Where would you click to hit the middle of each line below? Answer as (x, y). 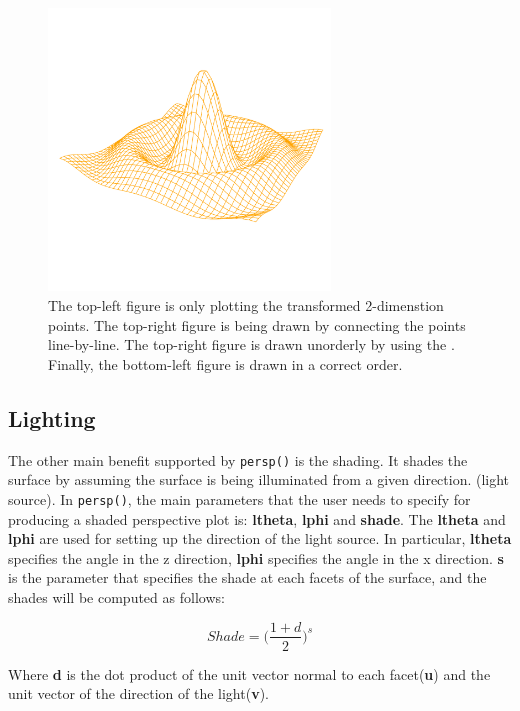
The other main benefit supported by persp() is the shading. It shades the (238, 459)
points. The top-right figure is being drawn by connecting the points (257, 324)
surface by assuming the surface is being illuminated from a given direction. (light (259, 479)
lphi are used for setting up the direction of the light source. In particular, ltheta (260, 538)
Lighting (52, 417)
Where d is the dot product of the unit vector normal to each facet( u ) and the (249, 673)
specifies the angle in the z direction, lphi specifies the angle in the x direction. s (256, 557)
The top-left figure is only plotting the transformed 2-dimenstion (246, 305)
